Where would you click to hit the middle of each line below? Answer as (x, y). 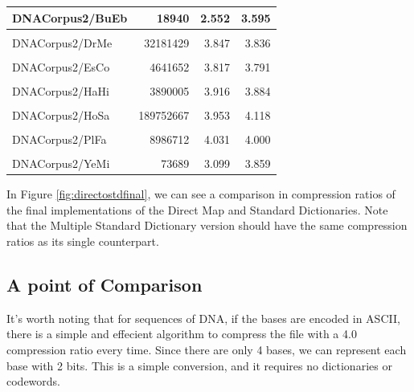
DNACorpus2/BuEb (70, 17)
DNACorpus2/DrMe (62, 42)
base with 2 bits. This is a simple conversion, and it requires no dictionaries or (199, 365)
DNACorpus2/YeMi (61, 163)
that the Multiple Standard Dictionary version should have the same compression (207, 225)
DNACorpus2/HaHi (61, 90)
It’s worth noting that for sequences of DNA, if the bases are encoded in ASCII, (203, 318)
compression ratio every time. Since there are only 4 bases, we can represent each (207, 349)
